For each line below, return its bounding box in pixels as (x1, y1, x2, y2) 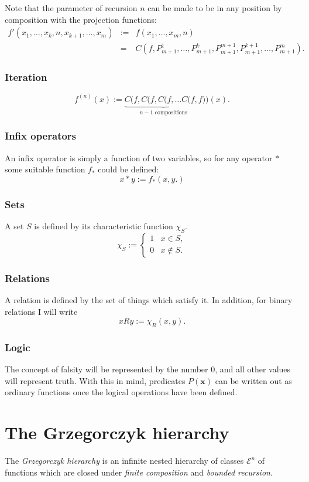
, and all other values (215, 363, 291, 375)
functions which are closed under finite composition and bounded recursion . (5, 466, 273, 478)
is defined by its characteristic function (34, 219, 173, 232)
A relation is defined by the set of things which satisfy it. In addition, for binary (5, 293, 293, 306)
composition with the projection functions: (5, 13, 157, 25)
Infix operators (5, 128, 77, 143)
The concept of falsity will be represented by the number (5, 363, 208, 375)
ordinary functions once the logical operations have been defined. (5, 386, 238, 398)
